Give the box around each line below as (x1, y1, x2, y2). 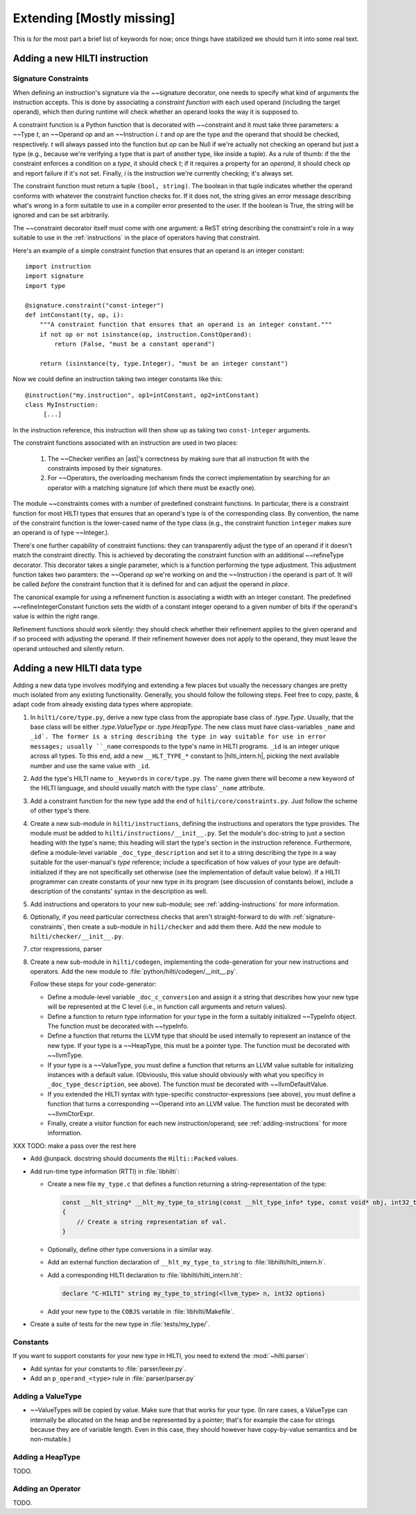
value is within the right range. (12, 612, 100, 620)
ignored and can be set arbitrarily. (12, 211, 110, 219)
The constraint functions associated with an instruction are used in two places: (12, 439, 239, 447)
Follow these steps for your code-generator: (30, 980, 157, 988)
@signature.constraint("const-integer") (25, 301, 164, 309)
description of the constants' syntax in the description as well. (30, 887, 208, 895)
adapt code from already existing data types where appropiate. (12, 700, 193, 709)
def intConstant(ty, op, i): (25, 311, 124, 319)
